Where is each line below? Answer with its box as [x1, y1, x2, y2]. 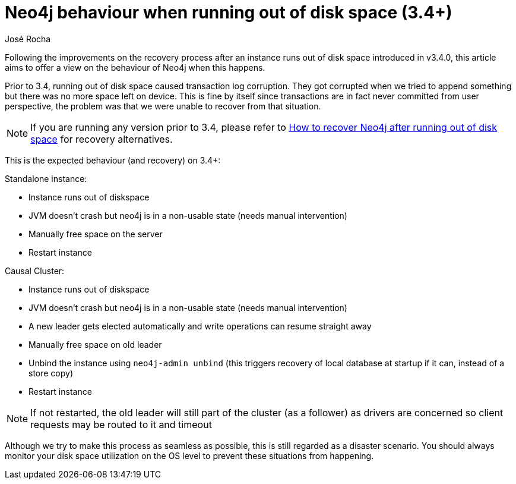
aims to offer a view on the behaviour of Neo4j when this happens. [5, 62, 265, 73]
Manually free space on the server [29, 228, 163, 239]
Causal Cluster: [5, 265, 65, 276]
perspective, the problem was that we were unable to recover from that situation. [5, 100, 321, 111]
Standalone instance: [5, 173, 87, 184]
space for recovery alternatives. [30, 133, 173, 145]
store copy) [29, 367, 74, 378]
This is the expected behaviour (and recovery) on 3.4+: [5, 155, 221, 165]
